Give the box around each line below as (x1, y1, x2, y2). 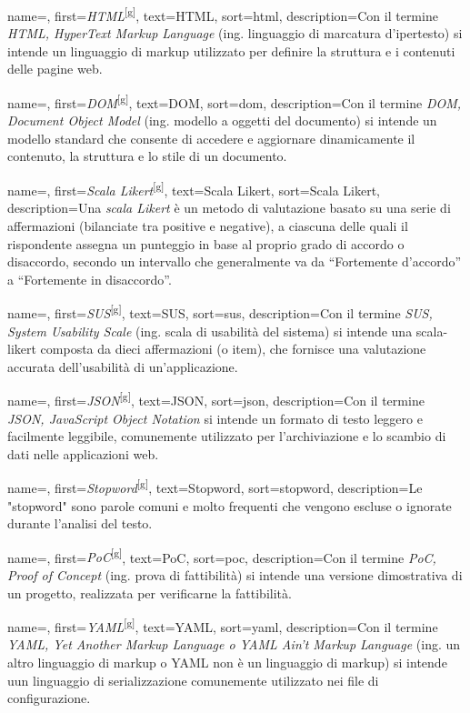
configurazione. (7, 688, 91, 708)
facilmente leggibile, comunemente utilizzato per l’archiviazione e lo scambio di (7, 427, 446, 446)
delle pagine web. (7, 59, 103, 78)
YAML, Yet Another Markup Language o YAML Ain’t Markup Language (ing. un (7, 635, 461, 654)
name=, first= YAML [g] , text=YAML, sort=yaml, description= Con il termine (7, 615, 438, 636)
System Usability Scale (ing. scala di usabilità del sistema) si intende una (7, 321, 413, 340)
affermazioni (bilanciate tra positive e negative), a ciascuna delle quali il (7, 216, 408, 235)
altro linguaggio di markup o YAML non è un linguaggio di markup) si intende (7, 653, 447, 672)
